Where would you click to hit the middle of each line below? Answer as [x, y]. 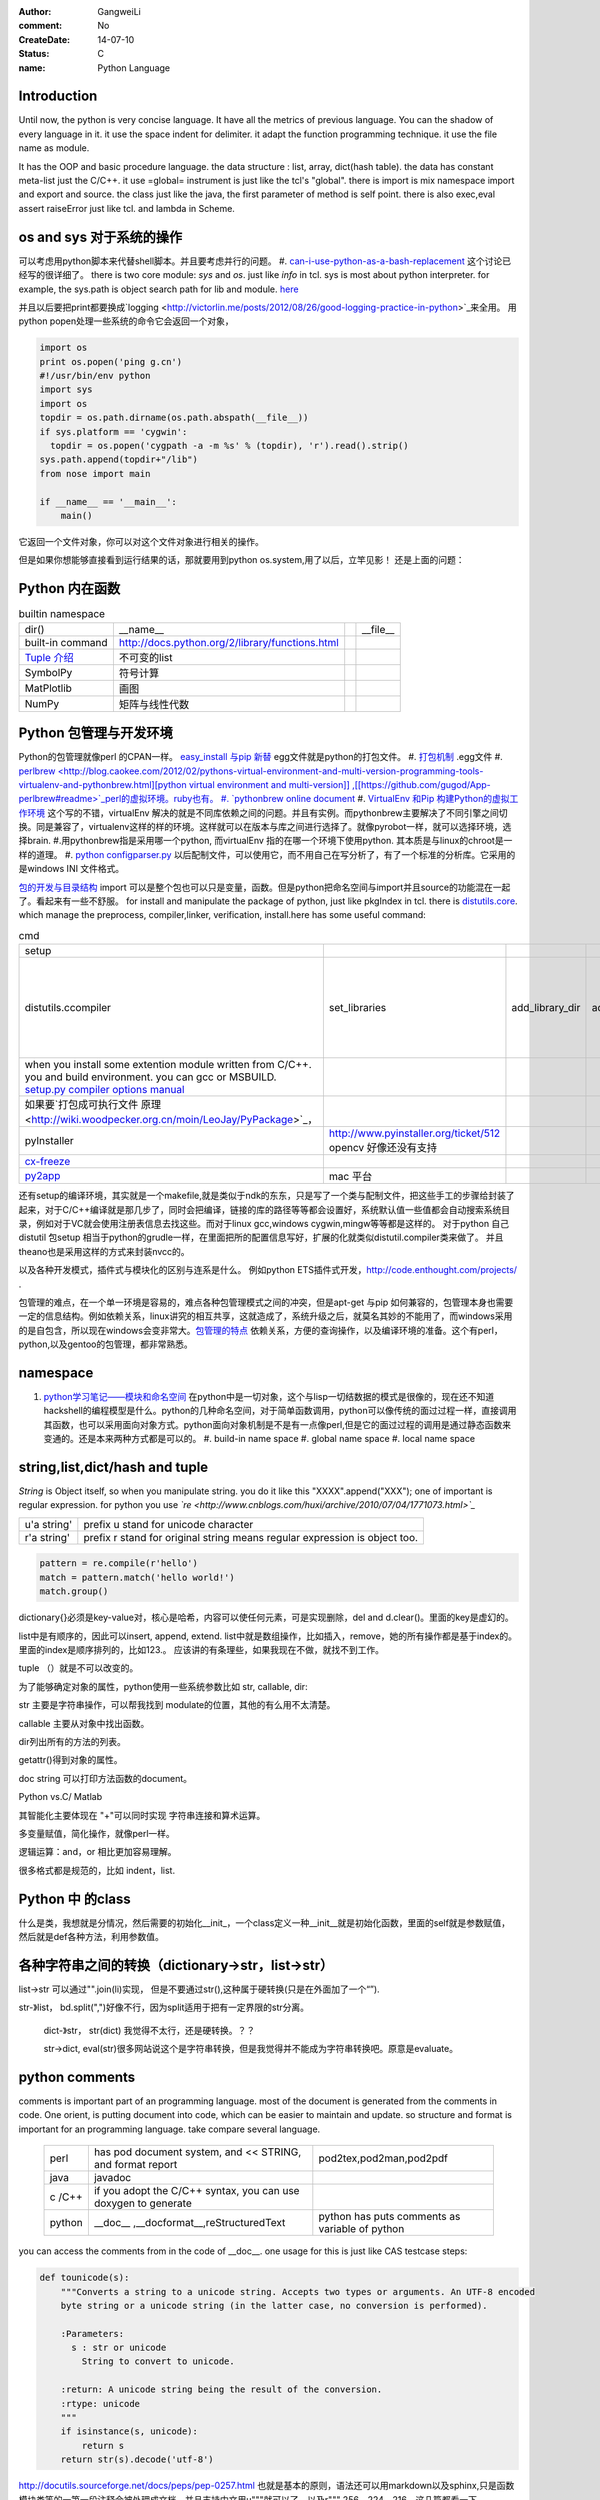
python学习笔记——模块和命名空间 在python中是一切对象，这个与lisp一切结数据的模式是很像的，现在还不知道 [269, 1396]
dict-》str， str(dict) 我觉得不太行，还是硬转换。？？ [149, 2030]
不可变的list [145, 657]
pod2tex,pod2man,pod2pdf [383, 2158]
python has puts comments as [389, 2217]
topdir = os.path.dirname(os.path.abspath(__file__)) [174, 418]
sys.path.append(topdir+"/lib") [119, 459]
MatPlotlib [48, 688]
